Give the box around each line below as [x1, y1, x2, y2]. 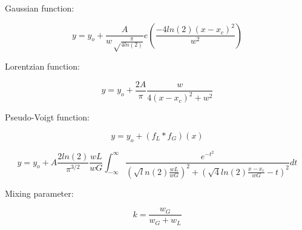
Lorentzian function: [5, 60, 80, 73]
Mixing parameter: [5, 186, 74, 199]
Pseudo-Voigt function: [5, 111, 90, 123]
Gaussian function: [5, 2, 74, 14]
